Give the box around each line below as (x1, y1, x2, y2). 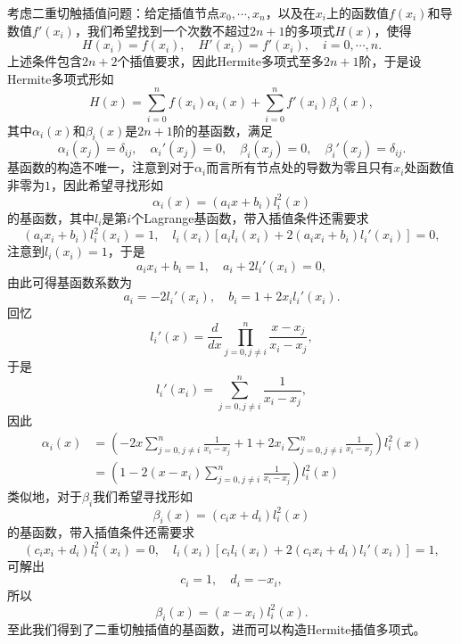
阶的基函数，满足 (172, 120, 273, 139)
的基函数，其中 (7, 208, 95, 227)
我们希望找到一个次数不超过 (86, 21, 250, 39)
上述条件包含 (7, 52, 82, 70)
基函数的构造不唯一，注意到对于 (7, 158, 194, 177)
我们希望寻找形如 (93, 487, 193, 506)
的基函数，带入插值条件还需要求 (7, 523, 194, 541)
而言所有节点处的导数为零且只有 (206, 158, 394, 177)
